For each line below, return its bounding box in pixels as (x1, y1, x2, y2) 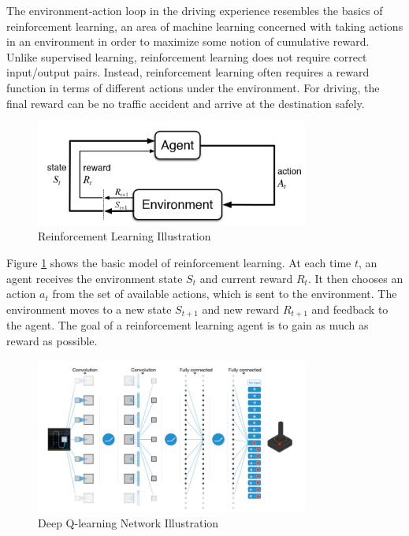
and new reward (202, 300, 280, 317)
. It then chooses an (307, 270, 403, 286)
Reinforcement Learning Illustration (38, 228, 211, 244)
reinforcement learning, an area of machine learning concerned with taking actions (6, 17, 403, 34)
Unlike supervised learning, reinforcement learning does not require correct (6, 48, 367, 65)
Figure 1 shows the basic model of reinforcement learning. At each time (6, 255, 351, 271)
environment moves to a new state (6, 300, 172, 317)
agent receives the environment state (6, 270, 183, 286)
